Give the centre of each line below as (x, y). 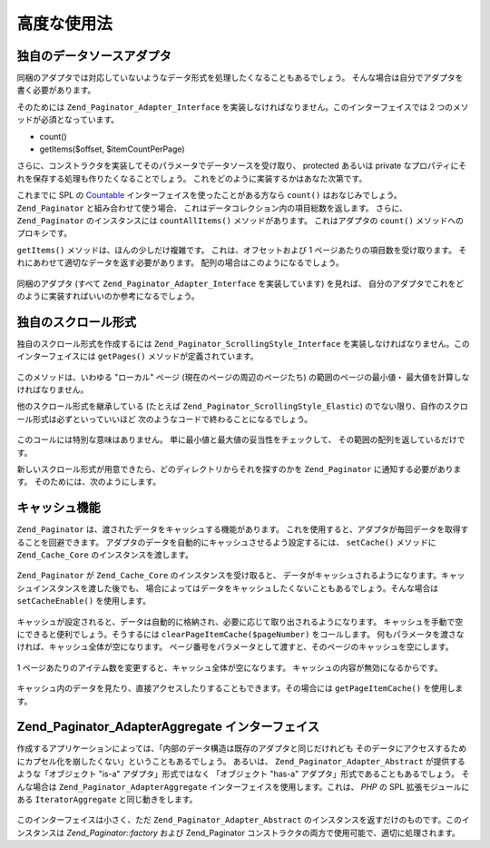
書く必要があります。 (56, 90)
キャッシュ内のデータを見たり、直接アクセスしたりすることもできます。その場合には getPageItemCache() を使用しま (240, 688)
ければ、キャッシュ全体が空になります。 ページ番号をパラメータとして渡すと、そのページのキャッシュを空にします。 (235, 647)
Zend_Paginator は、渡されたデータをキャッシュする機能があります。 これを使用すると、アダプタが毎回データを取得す (243, 529)
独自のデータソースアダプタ (94, 56)
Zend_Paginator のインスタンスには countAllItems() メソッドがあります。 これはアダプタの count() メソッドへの (240, 220)
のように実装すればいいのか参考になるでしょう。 (108, 296)
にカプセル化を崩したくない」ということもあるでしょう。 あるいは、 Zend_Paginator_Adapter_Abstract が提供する (241, 761)
